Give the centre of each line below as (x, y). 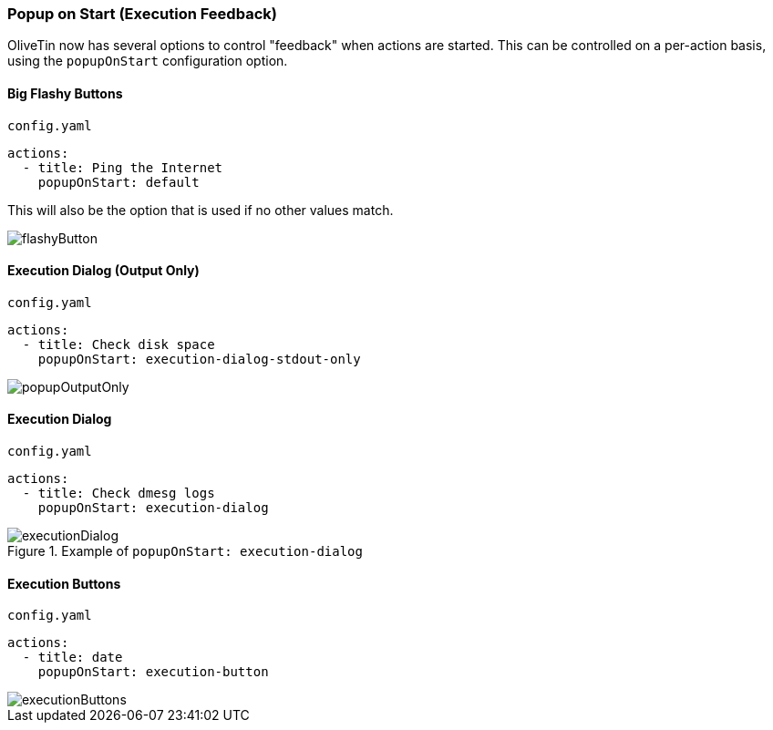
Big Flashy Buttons (65, 93)
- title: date (72, 658)
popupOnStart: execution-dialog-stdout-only (199, 359)
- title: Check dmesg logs (119, 494)
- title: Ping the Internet (123, 167)
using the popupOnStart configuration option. (148, 61)
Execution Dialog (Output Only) (103, 271)
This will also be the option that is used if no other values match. (201, 210)
